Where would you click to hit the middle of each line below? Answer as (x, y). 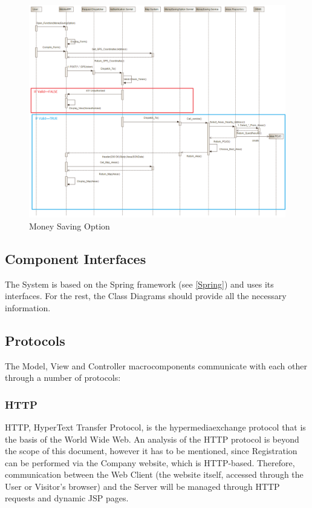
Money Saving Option (70, 226)
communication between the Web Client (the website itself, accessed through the (154, 474)
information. (28, 307)
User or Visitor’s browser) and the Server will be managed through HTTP (142, 486)
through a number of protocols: (63, 378)
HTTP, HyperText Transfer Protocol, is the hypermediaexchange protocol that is (155, 427)
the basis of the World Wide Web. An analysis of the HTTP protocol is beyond (152, 439)
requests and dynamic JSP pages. (67, 498)
